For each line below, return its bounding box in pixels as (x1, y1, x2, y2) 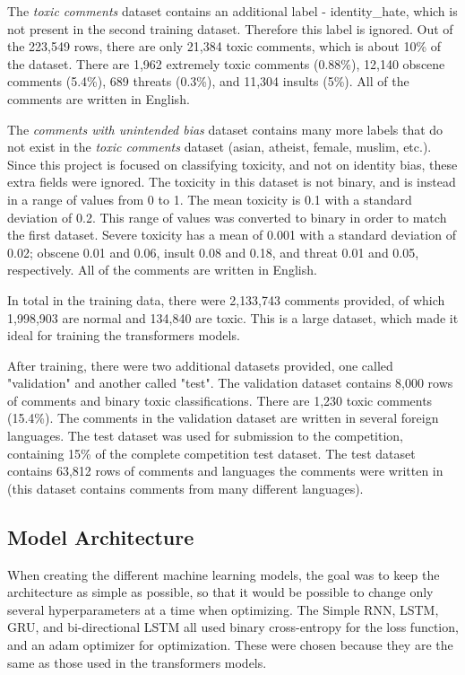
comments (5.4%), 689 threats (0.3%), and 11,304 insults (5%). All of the (7, 72, 409, 91)
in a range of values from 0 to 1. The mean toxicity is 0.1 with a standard (7, 189, 412, 208)
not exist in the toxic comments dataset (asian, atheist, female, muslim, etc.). (7, 137, 432, 156)
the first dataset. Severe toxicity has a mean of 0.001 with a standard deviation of (7, 225, 456, 244)
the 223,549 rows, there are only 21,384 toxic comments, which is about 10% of (7, 37, 442, 56)
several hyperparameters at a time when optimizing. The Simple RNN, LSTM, (7, 600, 439, 618)
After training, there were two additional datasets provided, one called (7, 355, 393, 374)
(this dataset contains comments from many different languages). (7, 478, 364, 497)
